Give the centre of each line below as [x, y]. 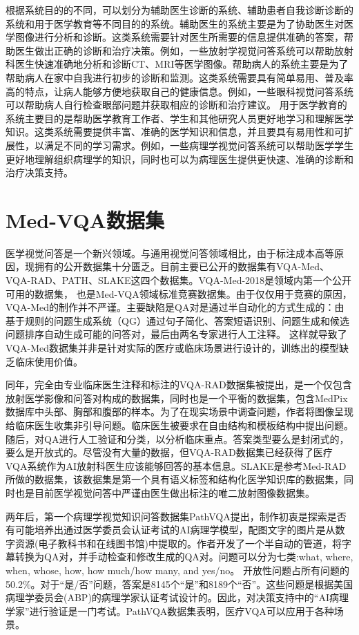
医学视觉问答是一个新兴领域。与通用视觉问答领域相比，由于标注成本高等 [170, 253]
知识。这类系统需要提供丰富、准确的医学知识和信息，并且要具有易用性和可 [175, 132]
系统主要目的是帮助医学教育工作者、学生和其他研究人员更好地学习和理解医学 [179, 118]
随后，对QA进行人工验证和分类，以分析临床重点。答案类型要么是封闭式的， [177, 438]
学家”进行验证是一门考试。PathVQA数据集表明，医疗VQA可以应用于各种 [170, 610]
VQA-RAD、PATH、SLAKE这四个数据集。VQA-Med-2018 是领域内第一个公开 [179, 280]
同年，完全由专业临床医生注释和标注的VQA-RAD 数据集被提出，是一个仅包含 [179, 385]
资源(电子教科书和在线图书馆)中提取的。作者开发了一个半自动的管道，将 [178, 543]
